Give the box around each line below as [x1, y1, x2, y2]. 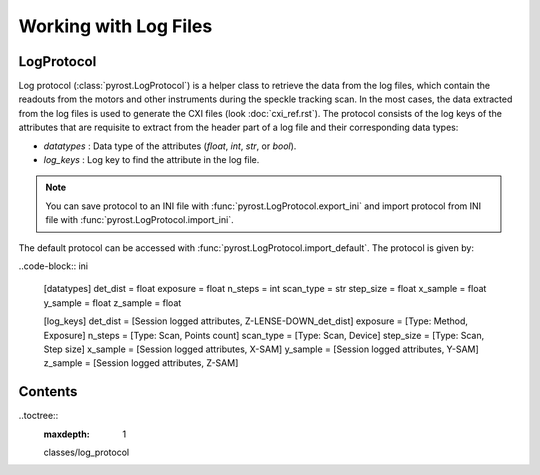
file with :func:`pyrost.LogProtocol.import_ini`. [45, 214, 234, 226]
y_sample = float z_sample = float [43, 296, 182, 309]
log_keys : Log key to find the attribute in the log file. [43, 154, 260, 166]
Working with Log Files [18, 15, 213, 37]
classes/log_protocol [43, 446, 130, 458]
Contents [18, 383, 78, 400]
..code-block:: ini [18, 260, 89, 272]
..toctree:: [18, 410, 59, 422]
